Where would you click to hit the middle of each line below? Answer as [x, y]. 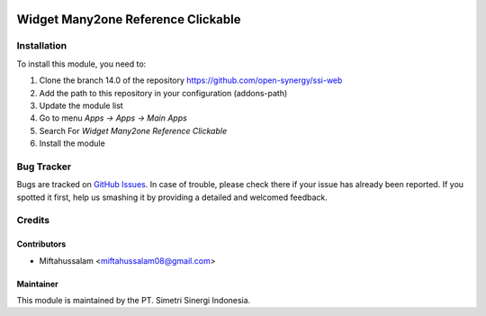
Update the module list [81, 105]
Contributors [41, 244]
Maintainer [37, 284]
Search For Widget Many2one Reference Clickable [133, 131]
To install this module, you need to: [81, 64]
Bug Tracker [44, 167]
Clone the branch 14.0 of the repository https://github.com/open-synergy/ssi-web [191, 80]
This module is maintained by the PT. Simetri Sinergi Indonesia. [134, 300]
